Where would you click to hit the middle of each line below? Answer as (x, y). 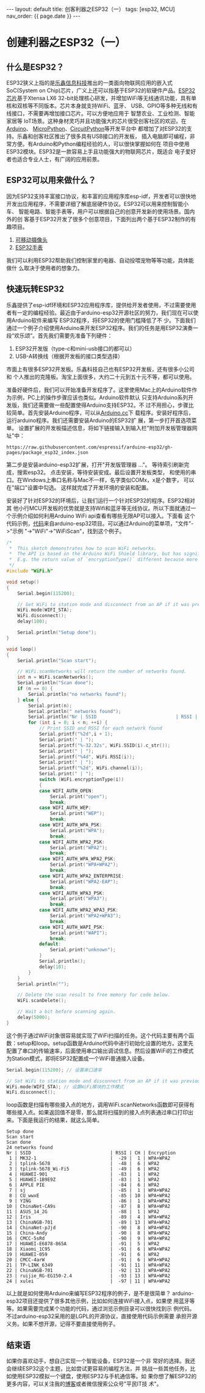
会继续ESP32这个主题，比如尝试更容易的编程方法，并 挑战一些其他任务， (98, 1369)
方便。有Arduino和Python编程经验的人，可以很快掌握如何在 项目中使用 (101, 144)
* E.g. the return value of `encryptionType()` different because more (103, 560)
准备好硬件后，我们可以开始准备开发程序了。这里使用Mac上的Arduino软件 (99, 390)
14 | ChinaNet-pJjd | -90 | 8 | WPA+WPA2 (88, 1228)
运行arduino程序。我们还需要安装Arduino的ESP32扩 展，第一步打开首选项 (99, 420)
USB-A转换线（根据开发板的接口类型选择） (69, 356)
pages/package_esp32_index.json (47, 452)
